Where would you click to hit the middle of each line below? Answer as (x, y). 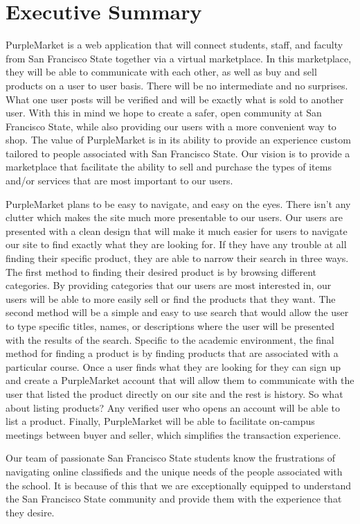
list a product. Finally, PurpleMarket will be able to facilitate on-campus (160, 421)
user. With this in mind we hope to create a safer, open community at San (164, 113)
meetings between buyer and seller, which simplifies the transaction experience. (173, 434)
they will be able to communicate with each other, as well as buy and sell (161, 72)
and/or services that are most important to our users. (119, 181)
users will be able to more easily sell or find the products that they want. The (171, 298)
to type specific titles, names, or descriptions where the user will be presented (170, 326)
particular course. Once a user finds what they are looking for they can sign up (173, 366)
